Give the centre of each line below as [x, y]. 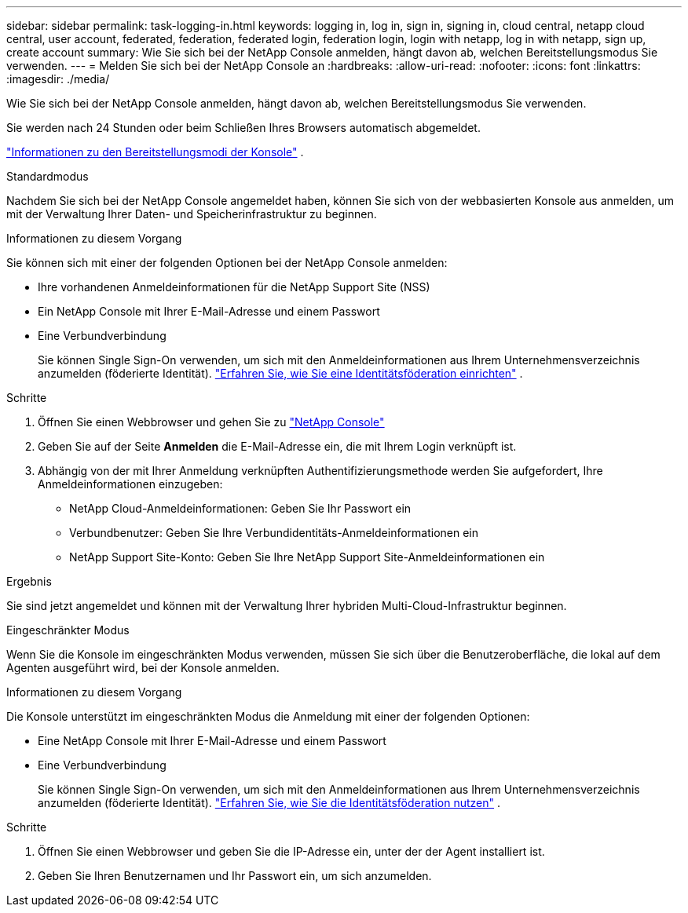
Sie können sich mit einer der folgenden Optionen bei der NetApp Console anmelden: [227, 263]
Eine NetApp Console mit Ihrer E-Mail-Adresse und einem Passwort [212, 741]
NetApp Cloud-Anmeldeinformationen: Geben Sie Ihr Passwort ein [240, 508]
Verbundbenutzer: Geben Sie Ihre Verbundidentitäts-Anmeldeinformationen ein [274, 533]
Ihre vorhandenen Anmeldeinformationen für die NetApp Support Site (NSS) [234, 287]
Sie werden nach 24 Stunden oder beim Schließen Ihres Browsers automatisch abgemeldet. [243, 128]
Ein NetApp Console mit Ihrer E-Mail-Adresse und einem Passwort [209, 311]
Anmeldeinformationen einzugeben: [130, 484]
